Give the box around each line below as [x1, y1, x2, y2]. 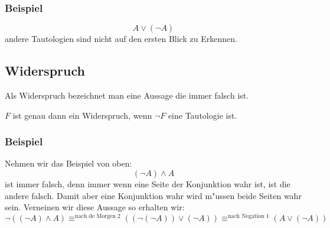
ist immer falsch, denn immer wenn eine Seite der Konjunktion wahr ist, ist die [5, 178, 290, 190]
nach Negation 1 [227, 213, 269, 219]
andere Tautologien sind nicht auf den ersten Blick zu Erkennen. [5, 32, 237, 45]
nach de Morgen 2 [74, 213, 120, 219]
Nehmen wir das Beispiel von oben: [5, 157, 132, 170]
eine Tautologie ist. [168, 109, 237, 121]
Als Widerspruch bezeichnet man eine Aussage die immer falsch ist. [5, 89, 249, 102]
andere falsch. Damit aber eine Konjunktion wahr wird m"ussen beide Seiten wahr [5, 189, 302, 201]
